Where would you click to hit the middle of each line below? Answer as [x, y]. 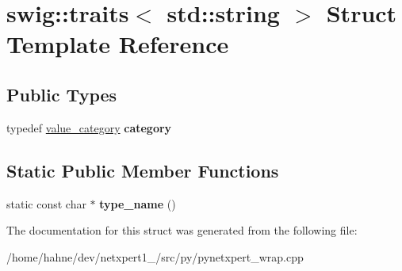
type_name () [138, 203]
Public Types [62, 94]
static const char [46, 203]
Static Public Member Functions [143, 170]
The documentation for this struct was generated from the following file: [182, 230]
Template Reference [118, 44]
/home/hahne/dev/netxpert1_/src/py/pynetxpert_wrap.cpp [155, 256]
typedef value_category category [89, 127]
